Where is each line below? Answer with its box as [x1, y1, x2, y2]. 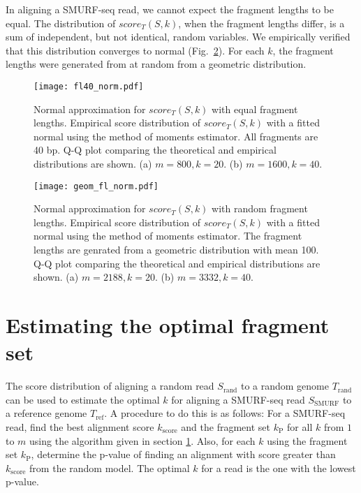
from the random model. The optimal [29, 460, 190, 475]
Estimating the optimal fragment [6, 311, 330, 339]
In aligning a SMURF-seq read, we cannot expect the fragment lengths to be [6, 2, 334, 16]
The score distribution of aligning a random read [6, 378, 214, 393]
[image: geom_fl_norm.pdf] [34, 181, 159, 191]
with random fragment [212, 201, 308, 216]
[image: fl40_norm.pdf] [34, 81, 144, 91]
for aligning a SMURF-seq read [171, 392, 305, 406]
